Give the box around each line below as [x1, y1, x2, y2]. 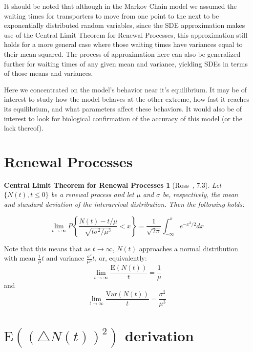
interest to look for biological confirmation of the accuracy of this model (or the [4, 113, 243, 123]
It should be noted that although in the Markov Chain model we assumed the [4, 1, 237, 11]
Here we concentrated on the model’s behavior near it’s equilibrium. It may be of [4, 84, 247, 94]
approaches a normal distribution [139, 243, 238, 253]
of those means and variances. [4, 68, 93, 78]
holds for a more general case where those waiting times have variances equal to [4, 39, 243, 49]
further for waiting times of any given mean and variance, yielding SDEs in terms [4, 58, 248, 68]
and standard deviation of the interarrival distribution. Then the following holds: [4, 199, 245, 209]
